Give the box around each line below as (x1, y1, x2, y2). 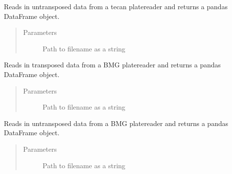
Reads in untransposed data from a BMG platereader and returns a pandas (4, 118, 228, 128)
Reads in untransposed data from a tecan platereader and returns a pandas (4, 1, 228, 11)
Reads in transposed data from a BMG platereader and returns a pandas (4, 60, 221, 70)
